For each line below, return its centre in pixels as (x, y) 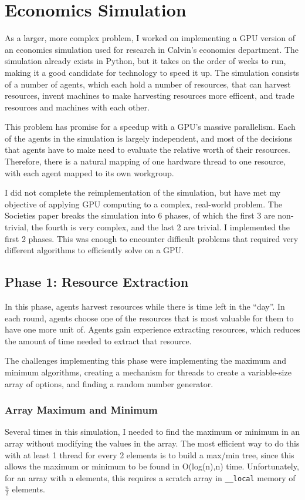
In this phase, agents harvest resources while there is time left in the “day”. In (145, 306)
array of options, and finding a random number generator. (109, 383)
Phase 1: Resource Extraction (97, 282)
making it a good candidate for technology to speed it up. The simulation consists (152, 72)
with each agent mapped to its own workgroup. (89, 172)
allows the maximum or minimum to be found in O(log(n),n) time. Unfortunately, (152, 466)
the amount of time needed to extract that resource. (98, 340)
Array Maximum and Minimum (81, 410)
